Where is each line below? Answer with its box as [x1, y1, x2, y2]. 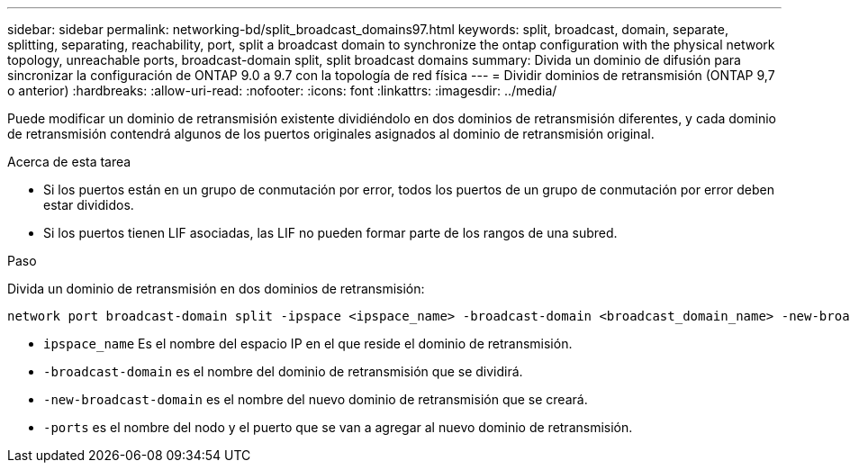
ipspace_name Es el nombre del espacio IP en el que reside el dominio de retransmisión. [43, 336, 573, 351]
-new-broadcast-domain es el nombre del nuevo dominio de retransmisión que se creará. [43, 392, 588, 407]
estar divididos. [43, 197, 134, 212]
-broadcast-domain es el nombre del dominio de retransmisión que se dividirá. [43, 364, 523, 379]
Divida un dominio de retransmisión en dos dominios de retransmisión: [7, 281, 425, 296]
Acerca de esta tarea [7, 154, 131, 169]
